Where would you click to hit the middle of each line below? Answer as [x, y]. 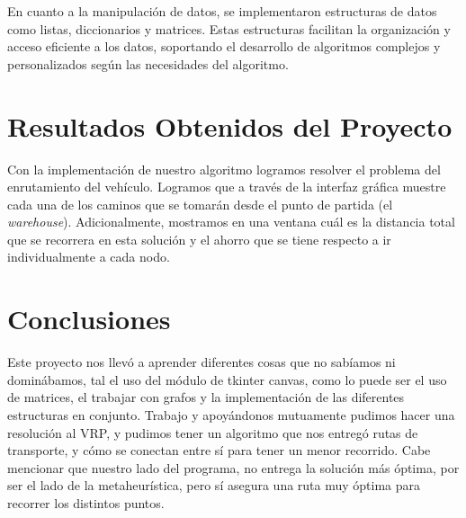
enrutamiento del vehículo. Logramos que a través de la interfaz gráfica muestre [227, 187]
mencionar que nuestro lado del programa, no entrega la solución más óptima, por [233, 467]
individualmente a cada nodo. [89, 257]
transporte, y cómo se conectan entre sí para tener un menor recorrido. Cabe [219, 450]
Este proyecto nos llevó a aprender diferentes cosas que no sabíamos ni [202, 362]
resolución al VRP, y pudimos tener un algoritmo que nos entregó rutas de [213, 432]
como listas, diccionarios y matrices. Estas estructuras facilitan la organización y [229, 28]
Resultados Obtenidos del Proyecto [230, 125]
